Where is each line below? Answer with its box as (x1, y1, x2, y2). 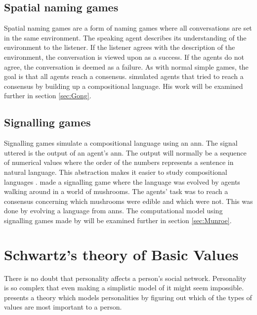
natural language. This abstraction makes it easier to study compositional (4, 166, 227, 177)
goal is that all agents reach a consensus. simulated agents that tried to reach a (4, 71, 244, 81)
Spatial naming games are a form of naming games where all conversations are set (4, 23, 252, 33)
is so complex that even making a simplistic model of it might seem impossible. (4, 282, 244, 293)
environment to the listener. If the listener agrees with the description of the (4, 42, 235, 52)
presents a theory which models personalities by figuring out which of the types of (4, 292, 252, 302)
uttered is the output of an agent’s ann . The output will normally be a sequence (4, 147, 247, 157)
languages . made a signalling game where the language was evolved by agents (4, 176, 240, 187)
